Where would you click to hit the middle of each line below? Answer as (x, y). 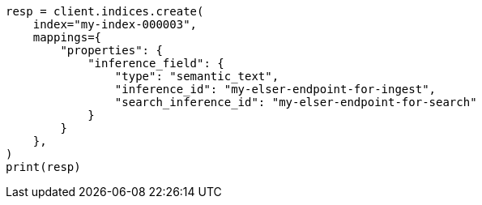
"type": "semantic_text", (197, 76)
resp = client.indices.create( (105, 11)
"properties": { (111, 50)
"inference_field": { (156, 63)
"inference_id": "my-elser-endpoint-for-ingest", (275, 89)
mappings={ (67, 37)
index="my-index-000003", (115, 24)
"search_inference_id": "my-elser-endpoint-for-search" (296, 102)
